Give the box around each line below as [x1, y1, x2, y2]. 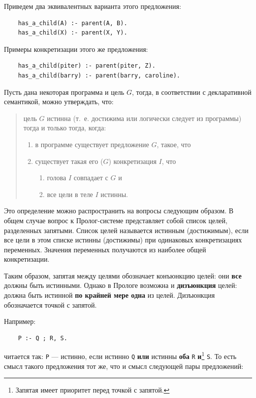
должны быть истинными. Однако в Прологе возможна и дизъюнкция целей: [4, 280, 237, 290]
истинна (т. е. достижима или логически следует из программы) [47, 113, 242, 123]
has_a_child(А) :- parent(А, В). [18, 19, 128, 27]
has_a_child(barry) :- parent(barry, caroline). [18, 72, 180, 79]
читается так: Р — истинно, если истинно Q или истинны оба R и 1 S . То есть [4, 350, 237, 361]
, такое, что [157, 139, 191, 149]
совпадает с [73, 172, 108, 183]
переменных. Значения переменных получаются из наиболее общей [4, 244, 206, 254]
